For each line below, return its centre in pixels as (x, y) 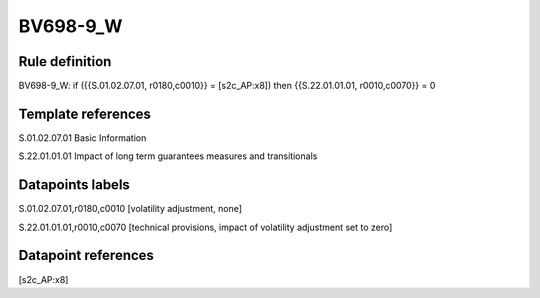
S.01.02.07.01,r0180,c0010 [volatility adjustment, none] (130, 209)
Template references (85, 113)
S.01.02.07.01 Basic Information (82, 137)
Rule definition (65, 61)
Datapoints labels (74, 185)
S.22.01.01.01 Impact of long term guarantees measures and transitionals (168, 156)
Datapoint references (86, 255)
